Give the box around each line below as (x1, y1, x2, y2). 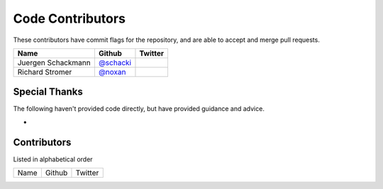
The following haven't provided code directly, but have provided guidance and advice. (13, 104, 265, 113)
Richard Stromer (17, 67, 72, 77)
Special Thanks (13, 86, 83, 98)
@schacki (98, 58, 131, 67)
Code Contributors (13, 11, 126, 26)
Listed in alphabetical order (13, 155, 93, 163)
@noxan (98, 67, 126, 77)
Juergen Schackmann (17, 58, 91, 67)
